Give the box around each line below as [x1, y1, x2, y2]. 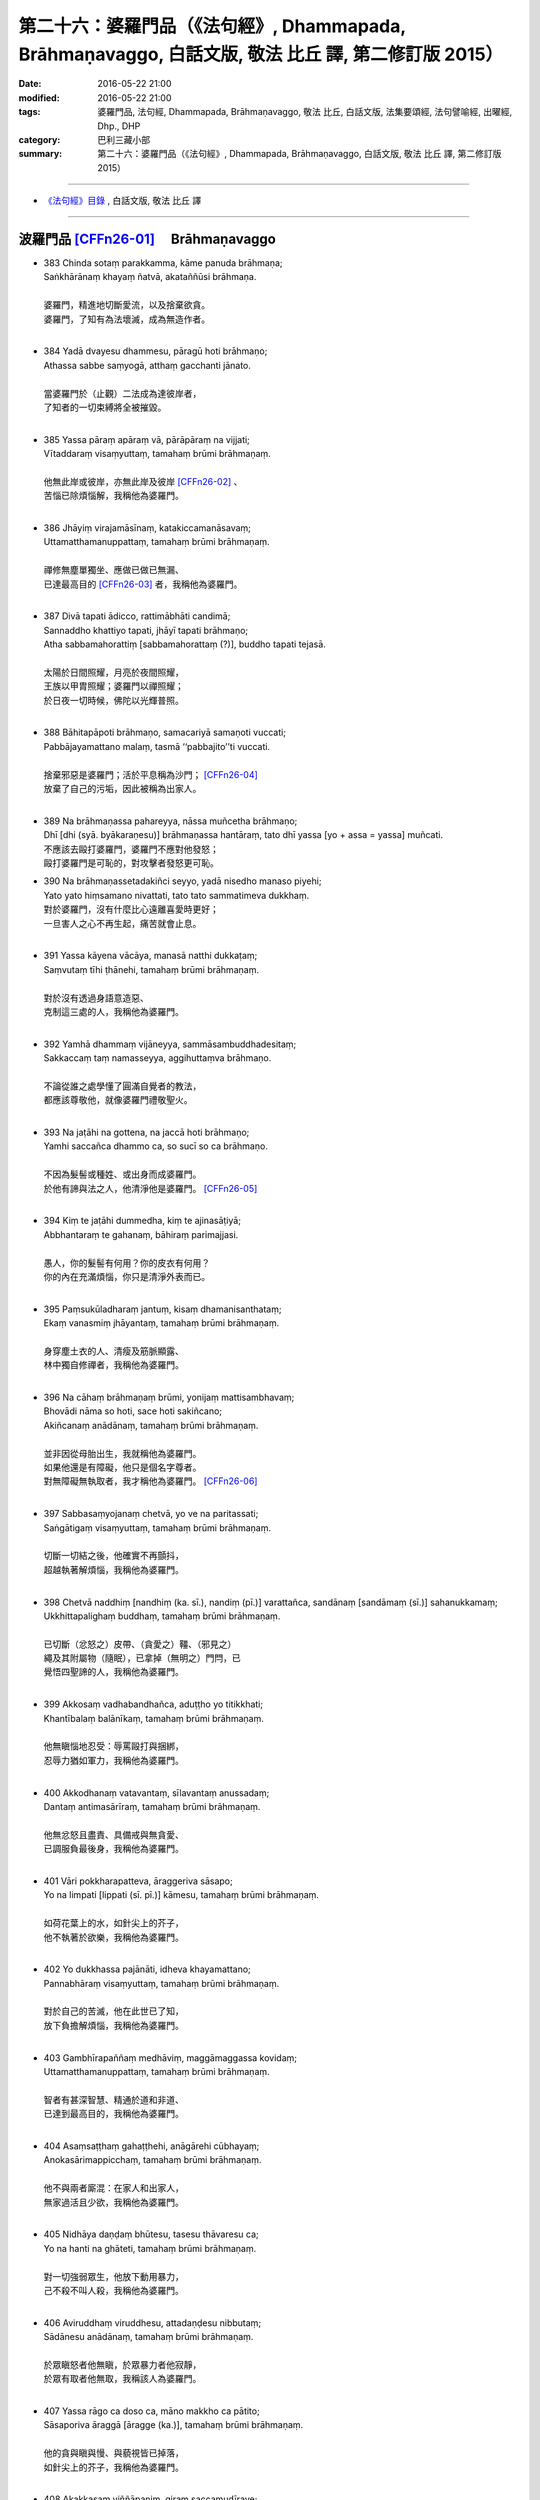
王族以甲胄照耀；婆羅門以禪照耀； [43, 680, 184, 692]
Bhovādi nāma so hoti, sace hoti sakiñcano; [43, 1405, 223, 1417]
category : [18, 133, 61, 145]
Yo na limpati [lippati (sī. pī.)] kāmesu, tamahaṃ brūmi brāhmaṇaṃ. [43, 1889, 320, 1901]
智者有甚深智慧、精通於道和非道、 [43, 2093, 184, 2105]
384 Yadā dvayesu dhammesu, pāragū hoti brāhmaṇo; [43, 345, 268, 357]
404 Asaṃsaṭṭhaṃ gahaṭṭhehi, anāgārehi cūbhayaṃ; [43, 2140, 260, 2152]
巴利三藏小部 [97, 133, 150, 145]
